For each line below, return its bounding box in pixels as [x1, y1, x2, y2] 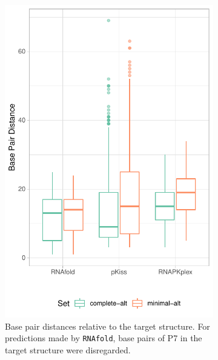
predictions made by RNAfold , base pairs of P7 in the [5, 332, 202, 344]
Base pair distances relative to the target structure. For [5, 319, 210, 332]
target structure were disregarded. [5, 343, 131, 356]
